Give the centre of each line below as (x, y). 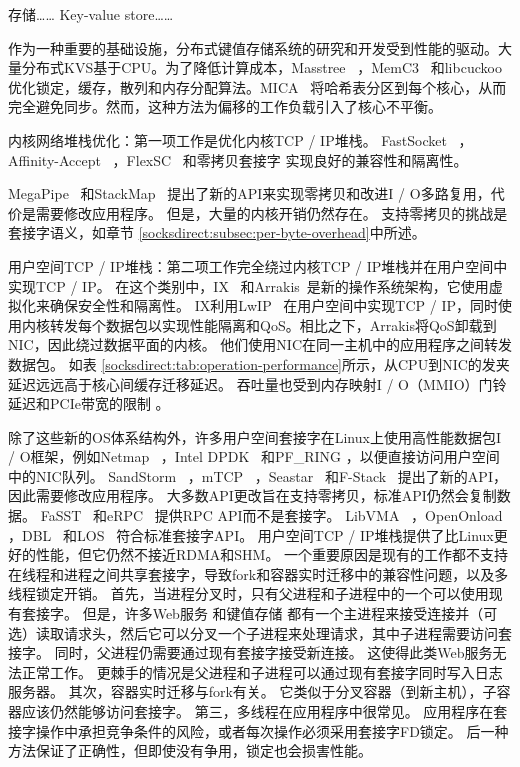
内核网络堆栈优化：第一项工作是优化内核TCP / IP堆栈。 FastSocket (227, 139)
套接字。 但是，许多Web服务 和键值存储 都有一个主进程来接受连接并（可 (259, 613)
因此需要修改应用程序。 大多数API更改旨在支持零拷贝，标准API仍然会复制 (252, 495)
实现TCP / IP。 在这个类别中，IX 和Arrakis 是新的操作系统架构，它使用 (248, 285)
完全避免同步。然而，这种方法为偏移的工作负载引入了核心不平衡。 (225, 106)
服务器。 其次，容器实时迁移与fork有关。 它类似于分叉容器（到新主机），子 (252, 691)
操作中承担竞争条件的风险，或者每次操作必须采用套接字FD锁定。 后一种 (272, 730)
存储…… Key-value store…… (91, 14)
